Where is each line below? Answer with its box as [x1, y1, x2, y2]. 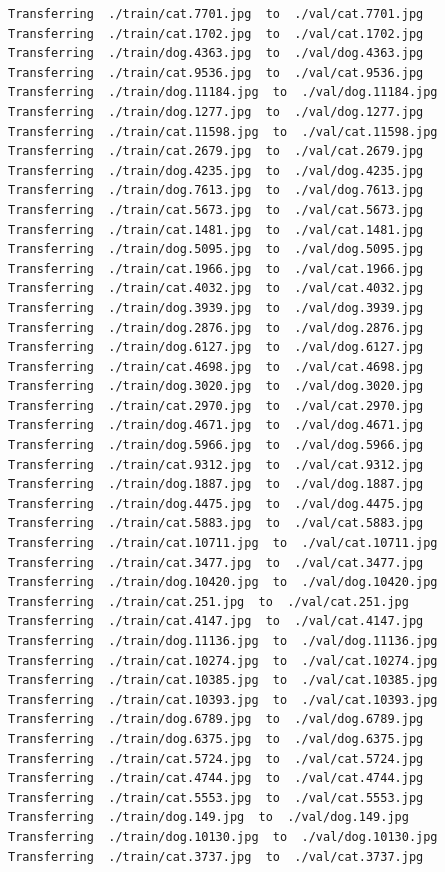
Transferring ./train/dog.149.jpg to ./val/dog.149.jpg [8, 810, 409, 825]
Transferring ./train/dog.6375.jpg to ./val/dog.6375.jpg [8, 731, 424, 746]
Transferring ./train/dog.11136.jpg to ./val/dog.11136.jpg [8, 634, 438, 648]
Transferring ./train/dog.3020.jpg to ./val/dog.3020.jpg [8, 379, 424, 394]
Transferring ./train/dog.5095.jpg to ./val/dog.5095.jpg [8, 242, 424, 257]
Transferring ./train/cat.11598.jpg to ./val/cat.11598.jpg [8, 124, 438, 139]
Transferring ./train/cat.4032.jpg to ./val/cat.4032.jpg [8, 281, 424, 296]
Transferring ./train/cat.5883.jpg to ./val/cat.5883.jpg [8, 516, 424, 531]
